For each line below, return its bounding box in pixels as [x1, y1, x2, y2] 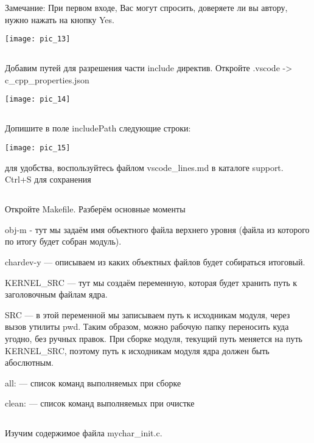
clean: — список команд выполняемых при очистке [5, 397, 195, 410]
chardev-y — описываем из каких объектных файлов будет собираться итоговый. [5, 256, 305, 268]
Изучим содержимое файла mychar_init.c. [5, 427, 162, 439]
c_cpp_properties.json [5, 73, 89, 86]
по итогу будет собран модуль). [5, 235, 122, 248]
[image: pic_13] [5, 35, 71, 44]
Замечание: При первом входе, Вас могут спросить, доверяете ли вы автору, [5, 1, 288, 13]
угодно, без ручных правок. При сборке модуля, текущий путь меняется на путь [5, 332, 302, 345]
